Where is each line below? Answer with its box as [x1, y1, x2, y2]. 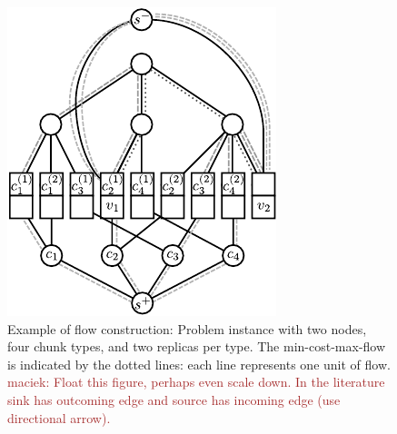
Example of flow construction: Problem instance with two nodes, [7, 319, 367, 338]
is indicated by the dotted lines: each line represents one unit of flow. [7, 354, 391, 373]
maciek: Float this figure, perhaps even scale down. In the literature [7, 372, 385, 391]
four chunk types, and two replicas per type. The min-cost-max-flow [7, 337, 386, 356]
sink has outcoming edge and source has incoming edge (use [7, 390, 341, 409]
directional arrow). [7, 408, 111, 427]
